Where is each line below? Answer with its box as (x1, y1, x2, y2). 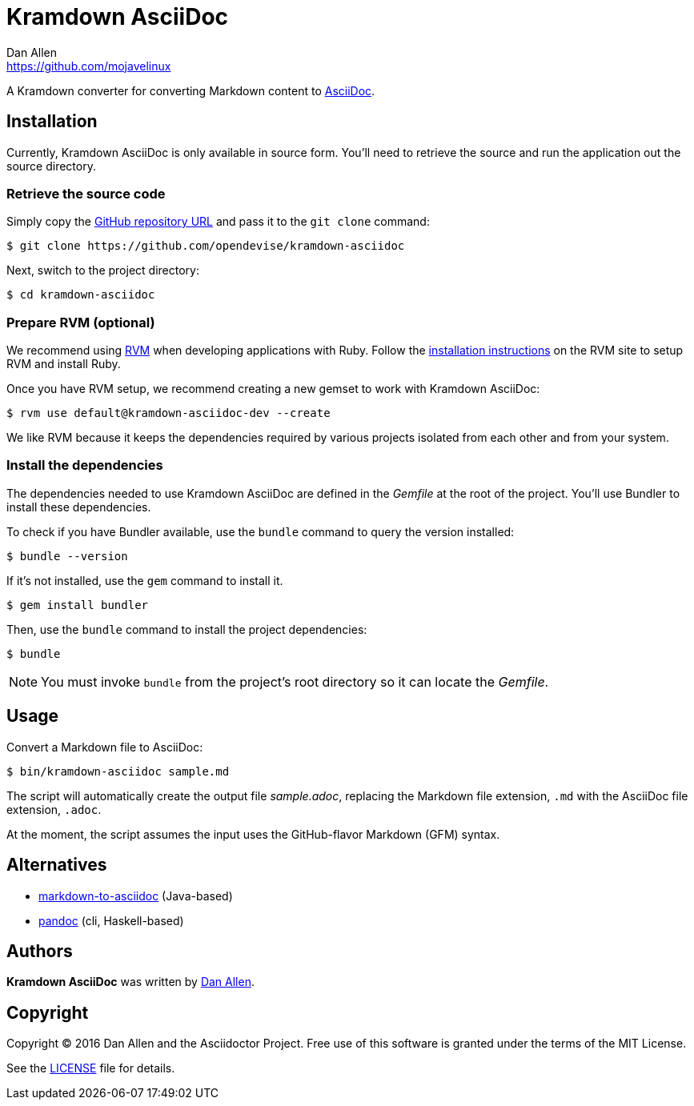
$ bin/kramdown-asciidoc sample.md (6, 764, 230, 778)
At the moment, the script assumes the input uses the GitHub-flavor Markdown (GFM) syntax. (6, 827, 500, 841)
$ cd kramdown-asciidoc (6, 288, 155, 302)
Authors (6, 940, 73, 961)
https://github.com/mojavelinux (6, 58, 171, 73)
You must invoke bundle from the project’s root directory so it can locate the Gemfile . (41, 673, 549, 690)
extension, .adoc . (6, 802, 102, 816)
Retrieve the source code (6, 185, 166, 202)
